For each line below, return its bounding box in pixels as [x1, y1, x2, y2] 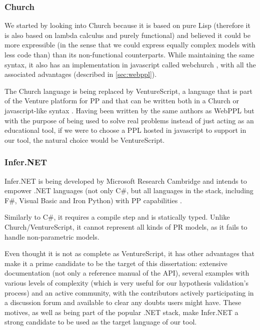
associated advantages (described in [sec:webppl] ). [4, 69, 157, 79]
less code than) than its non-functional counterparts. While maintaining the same [4, 49, 254, 59]
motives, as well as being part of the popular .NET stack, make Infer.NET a [4, 307, 238, 317]
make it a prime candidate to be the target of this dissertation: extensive [4, 258, 227, 268]
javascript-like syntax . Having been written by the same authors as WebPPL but [4, 105, 254, 115]
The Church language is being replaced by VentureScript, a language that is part [4, 85, 252, 96]
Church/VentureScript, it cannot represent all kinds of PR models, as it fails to [4, 221, 247, 232]
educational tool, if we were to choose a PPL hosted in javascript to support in [4, 125, 246, 135]
